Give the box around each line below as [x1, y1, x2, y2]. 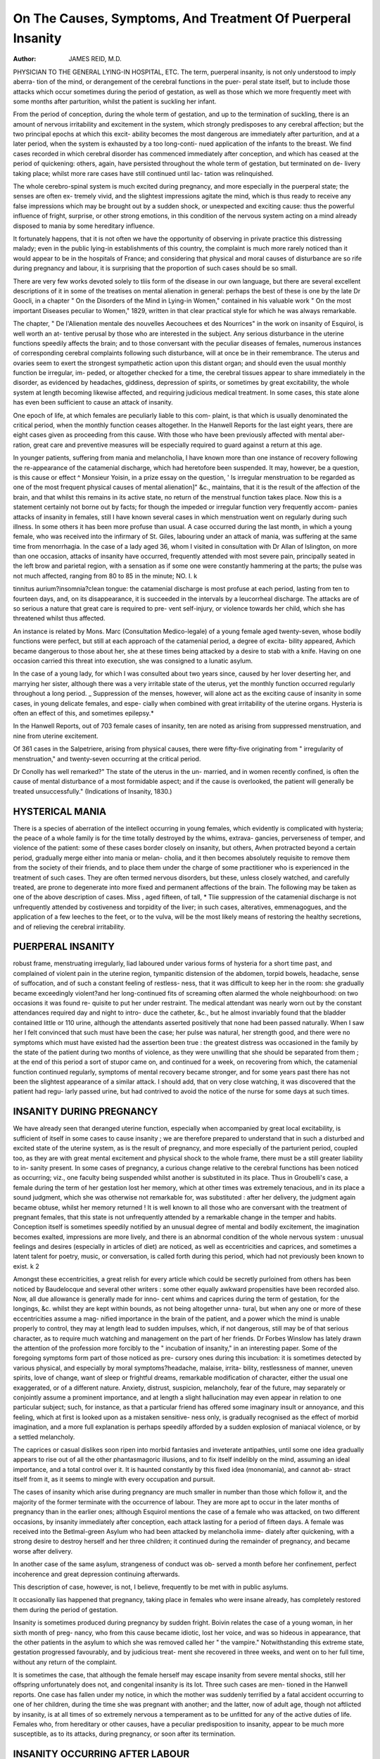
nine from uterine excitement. [13, 732, 99, 740]
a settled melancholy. [13, 1433, 75, 1441]
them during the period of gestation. [13, 1605, 118, 1614]
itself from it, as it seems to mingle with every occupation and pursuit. [13, 1475, 215, 1484]
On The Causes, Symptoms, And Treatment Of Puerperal [13, 11, 351, 26]
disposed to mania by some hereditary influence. [13, 222, 155, 230]
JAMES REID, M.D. [68, 55, 122, 63]
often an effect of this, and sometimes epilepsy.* [13, 709, 154, 717]
